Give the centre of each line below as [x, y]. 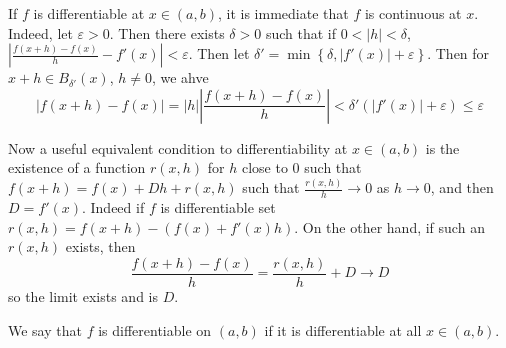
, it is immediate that [283, 13]
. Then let [219, 53]
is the [442, 147]
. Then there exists [167, 32]
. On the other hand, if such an [389, 226]
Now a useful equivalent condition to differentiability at [178, 147]
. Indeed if [113, 207]
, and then [462, 187]
